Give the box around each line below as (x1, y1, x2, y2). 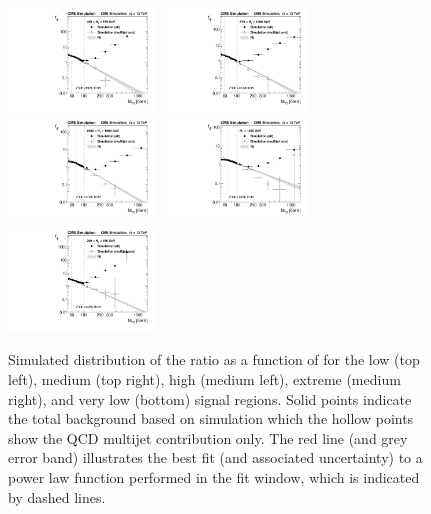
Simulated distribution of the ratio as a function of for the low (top (8, 349, 420, 370)
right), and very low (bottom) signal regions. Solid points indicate (8, 388, 412, 409)
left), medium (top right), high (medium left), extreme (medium (8, 368, 401, 389)
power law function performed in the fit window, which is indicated (8, 466, 420, 487)
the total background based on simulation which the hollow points (8, 408, 414, 429)
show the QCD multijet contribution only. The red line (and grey (8, 427, 408, 448)
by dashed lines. (8, 486, 106, 507)
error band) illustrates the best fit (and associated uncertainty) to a (8, 447, 423, 468)
